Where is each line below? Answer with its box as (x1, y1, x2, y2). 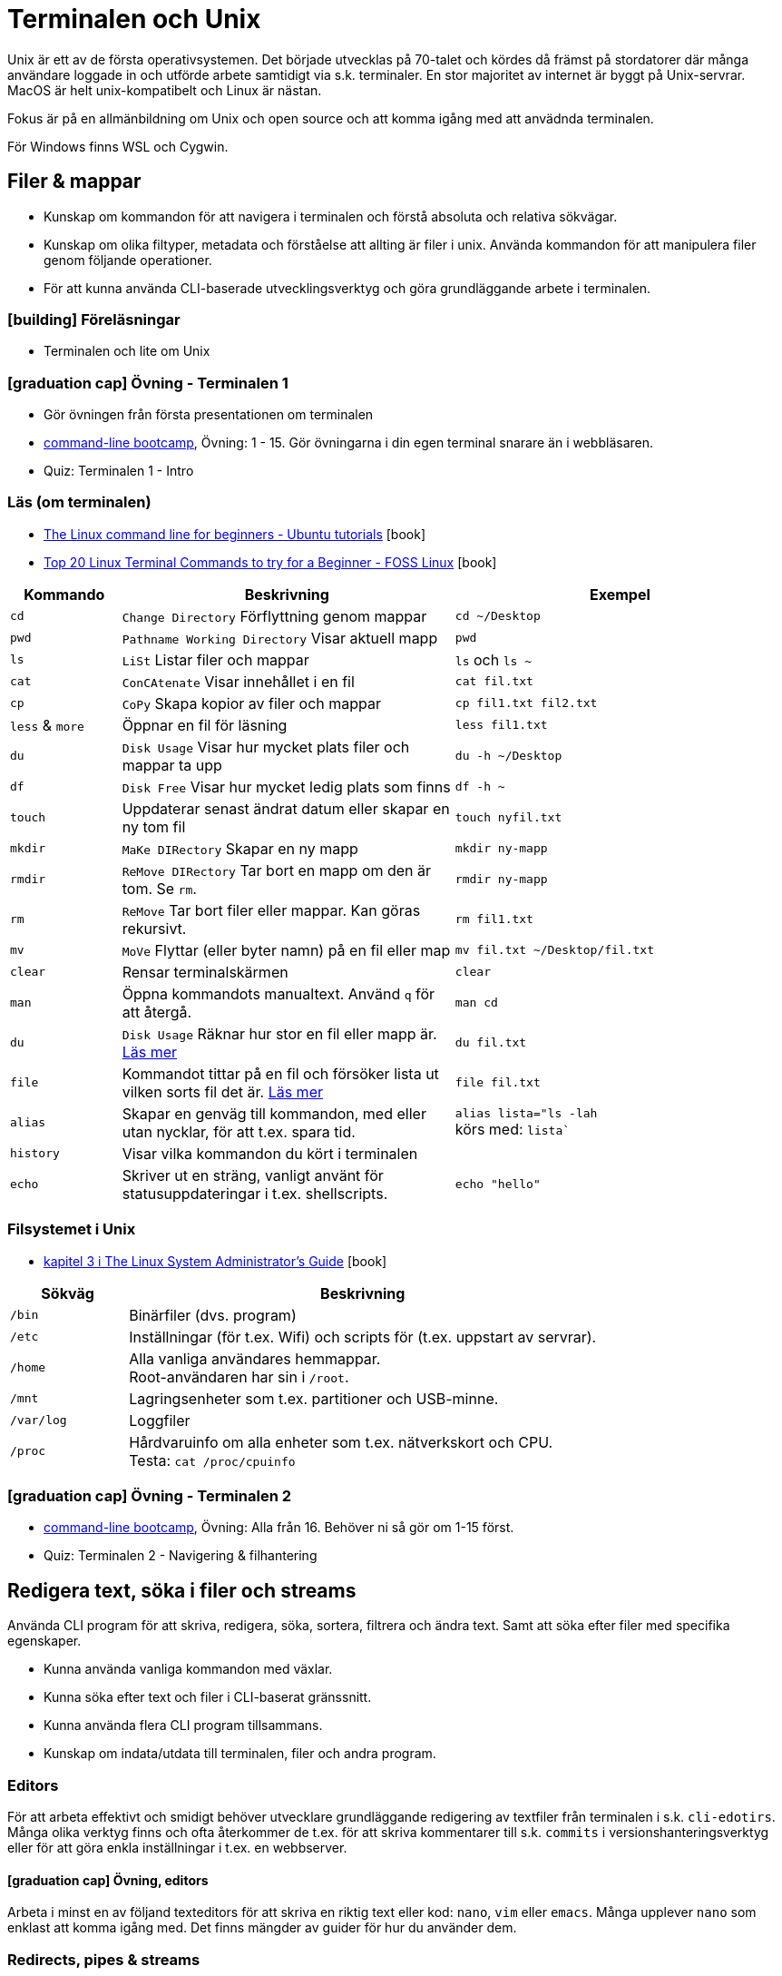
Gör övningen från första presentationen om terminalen (44, 407, 374, 423)
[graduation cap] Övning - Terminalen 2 (7, 1486, 292, 1505)
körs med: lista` (455, 1120, 571, 1139)
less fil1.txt (455, 718, 548, 732)
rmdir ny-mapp (455, 872, 548, 887)
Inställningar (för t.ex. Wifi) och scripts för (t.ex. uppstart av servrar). (129, 1327, 597, 1346)
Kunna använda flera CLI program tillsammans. (44, 1717, 323, 1734)
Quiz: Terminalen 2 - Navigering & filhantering (44, 1548, 318, 1564)
